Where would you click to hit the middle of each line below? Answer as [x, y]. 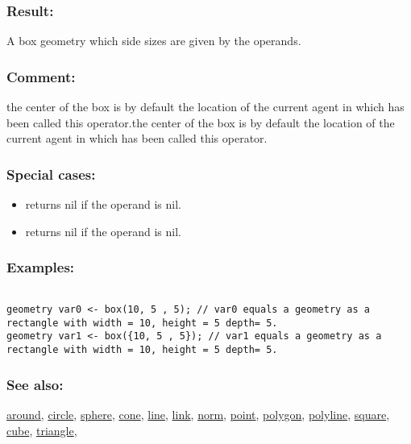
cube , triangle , [42, 430]
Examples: [41, 267]
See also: [35, 384]
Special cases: [51, 174]
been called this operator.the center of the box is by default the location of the [201, 122]
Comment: [41, 76]
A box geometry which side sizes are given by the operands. [154, 41]
